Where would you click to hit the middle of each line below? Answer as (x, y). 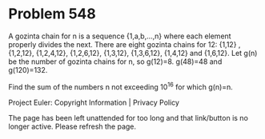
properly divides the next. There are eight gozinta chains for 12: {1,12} (122, 44)
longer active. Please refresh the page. (72, 126)
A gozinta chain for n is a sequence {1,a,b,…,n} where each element (120, 36)
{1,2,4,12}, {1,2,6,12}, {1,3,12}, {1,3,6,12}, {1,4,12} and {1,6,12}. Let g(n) (147, 53)
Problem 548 (52, 14)
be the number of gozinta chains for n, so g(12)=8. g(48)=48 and (115, 62)
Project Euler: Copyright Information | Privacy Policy (94, 102)
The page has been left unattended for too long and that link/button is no (128, 117)
